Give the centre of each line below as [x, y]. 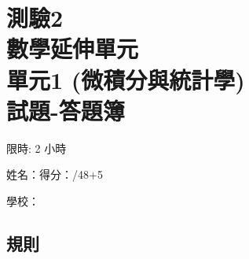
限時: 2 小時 [37, 148]
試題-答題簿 [66, 110]
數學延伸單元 [73, 48]
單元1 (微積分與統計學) [126, 79]
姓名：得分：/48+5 [55, 174]
